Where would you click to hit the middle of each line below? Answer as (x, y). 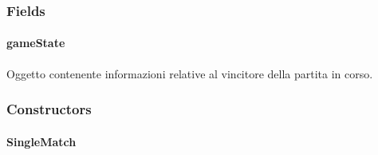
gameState (36, 43)
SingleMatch (41, 141)
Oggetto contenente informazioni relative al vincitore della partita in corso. (190, 73)
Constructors (49, 109)
